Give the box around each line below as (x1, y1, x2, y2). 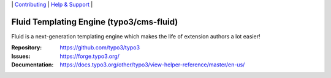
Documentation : (11, 61, 54, 68)
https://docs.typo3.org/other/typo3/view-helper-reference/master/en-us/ (59, 61, 245, 68)
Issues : (11, 52, 31, 60)
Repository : (11, 44, 42, 51)
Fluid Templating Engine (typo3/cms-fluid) (11, 16, 178, 27)
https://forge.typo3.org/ (59, 52, 120, 60)
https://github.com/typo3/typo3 (59, 44, 140, 51)
